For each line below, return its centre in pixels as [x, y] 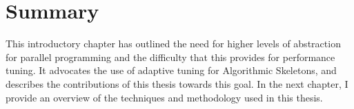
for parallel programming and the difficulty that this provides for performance [170, 57]
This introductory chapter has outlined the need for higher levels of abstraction [173, 44]
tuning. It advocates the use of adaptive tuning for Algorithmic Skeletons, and [171, 70]
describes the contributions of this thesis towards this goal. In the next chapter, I [177, 83]
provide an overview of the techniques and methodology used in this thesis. [164, 97]
